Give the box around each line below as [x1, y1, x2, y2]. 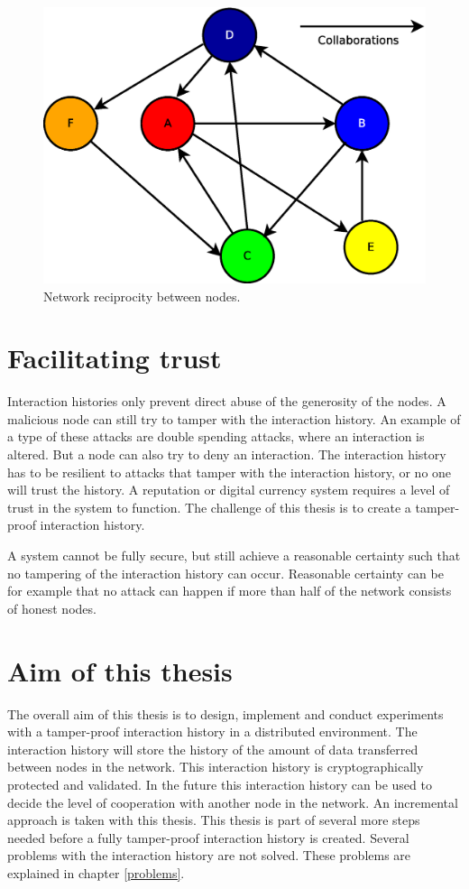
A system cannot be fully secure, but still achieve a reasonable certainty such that [7, 546, 461, 565]
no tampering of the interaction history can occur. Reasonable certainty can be [7, 563, 444, 582]
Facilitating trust [7, 339, 222, 376]
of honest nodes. [7, 598, 97, 617]
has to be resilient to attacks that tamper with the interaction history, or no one [7, 462, 452, 481]
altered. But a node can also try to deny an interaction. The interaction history [7, 445, 446, 464]
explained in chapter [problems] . [7, 863, 185, 882]
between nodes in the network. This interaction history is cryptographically [7, 757, 424, 776]
